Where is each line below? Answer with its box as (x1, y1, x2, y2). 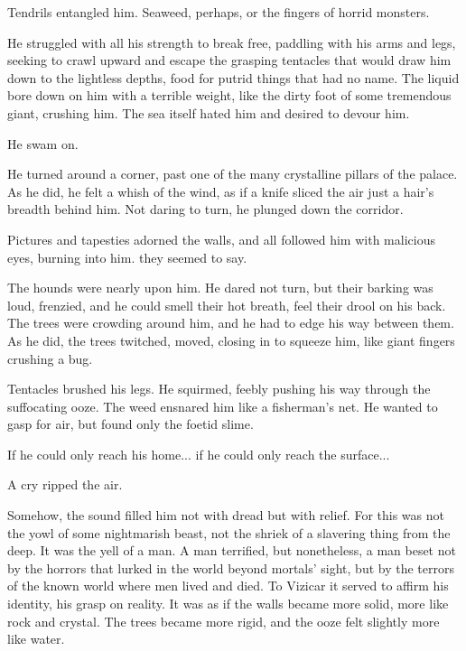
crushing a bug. (7, 349, 93, 367)
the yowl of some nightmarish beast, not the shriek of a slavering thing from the (7, 523, 451, 542)
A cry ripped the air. (7, 475, 123, 494)
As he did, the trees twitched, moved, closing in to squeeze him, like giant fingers (7, 330, 455, 349)
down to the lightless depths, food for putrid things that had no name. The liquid (7, 68, 460, 87)
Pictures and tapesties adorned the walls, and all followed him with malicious (7, 229, 435, 248)
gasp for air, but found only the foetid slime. (7, 414, 254, 433)
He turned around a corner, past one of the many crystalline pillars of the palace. (7, 164, 458, 183)
